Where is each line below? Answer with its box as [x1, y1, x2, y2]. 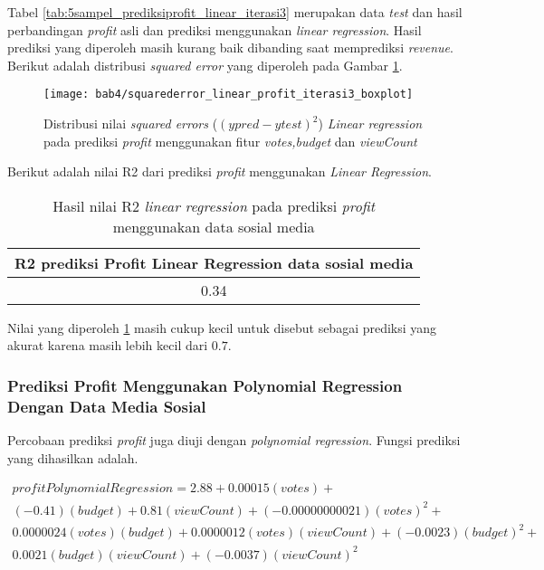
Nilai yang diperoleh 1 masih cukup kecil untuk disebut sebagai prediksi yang [7, 318, 437, 337]
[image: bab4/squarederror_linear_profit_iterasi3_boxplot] [43, 88, 414, 101]
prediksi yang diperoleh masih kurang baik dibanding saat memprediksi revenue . [7, 38, 453, 57]
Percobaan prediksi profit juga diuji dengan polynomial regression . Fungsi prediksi [7, 431, 461, 450]
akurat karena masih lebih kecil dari [7, 336, 208, 355]
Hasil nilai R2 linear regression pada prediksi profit [52, 195, 376, 216]
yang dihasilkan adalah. [7, 448, 138, 467]
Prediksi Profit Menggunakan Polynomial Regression [7, 374, 403, 396]
